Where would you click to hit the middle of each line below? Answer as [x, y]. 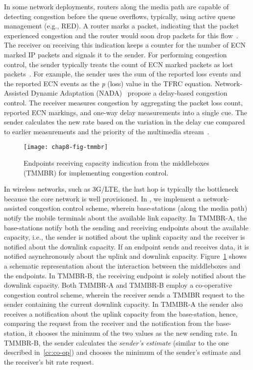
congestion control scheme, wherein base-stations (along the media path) [138, 208]
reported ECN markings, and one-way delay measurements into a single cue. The [126, 112]
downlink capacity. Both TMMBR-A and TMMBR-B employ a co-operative [118, 285]
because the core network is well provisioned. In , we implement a [102, 198]
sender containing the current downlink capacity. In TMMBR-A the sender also [123, 304]
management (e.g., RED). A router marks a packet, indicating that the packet [122, 26]
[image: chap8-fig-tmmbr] [66, 147]
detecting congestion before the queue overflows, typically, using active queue [120, 16]
